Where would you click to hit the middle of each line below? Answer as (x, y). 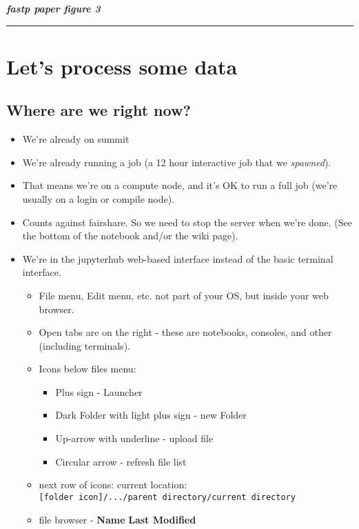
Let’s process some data (122, 66)
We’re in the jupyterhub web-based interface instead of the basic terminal (178, 258)
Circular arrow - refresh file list (121, 461)
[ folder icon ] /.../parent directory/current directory (167, 497)
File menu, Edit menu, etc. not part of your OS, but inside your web (184, 295)
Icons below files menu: (88, 369)
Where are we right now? (99, 110)
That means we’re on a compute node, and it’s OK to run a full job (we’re (180, 185)
